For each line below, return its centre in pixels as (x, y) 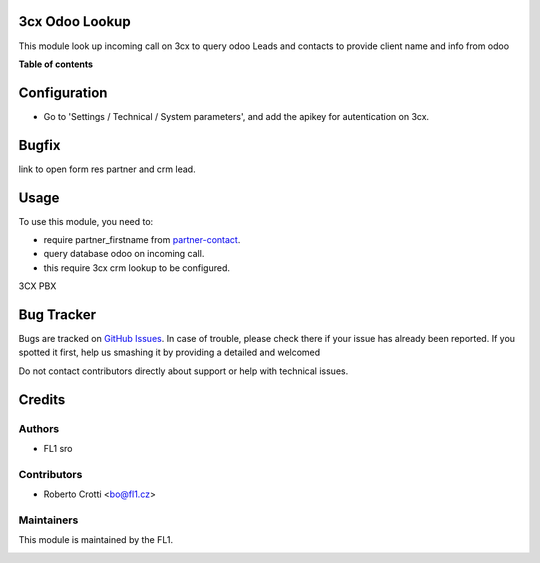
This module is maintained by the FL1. (96, 540)
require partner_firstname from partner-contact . (142, 240)
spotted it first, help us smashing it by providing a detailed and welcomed (169, 352)
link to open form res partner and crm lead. (107, 169)
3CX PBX (37, 286)
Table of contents (56, 64)
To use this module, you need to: (86, 221)
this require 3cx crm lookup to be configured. (136, 267)
